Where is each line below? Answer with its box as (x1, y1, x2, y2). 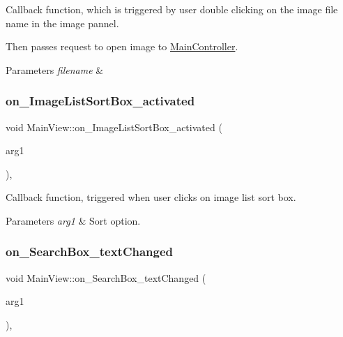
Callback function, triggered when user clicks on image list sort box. (6, 190, 296, 204)
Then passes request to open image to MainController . (6, 39, 238, 54)
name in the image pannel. (6, 15, 119, 30)
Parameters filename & (6, 62, 104, 77)
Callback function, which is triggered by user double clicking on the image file (6, 2, 338, 16)
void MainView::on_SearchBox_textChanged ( (6, 270, 206, 285)
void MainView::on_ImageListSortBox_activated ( (6, 119, 222, 134)
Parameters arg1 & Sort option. (6, 213, 141, 227)
